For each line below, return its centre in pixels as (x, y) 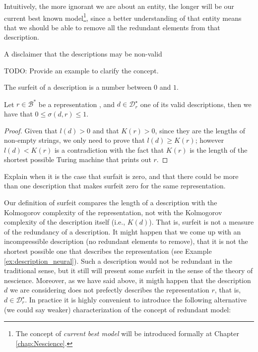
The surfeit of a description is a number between (78, 87)
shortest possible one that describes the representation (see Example (108, 251)
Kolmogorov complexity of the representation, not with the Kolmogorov (113, 212)
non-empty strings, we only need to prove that (74, 140)
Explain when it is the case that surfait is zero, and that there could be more (121, 176)
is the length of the (219, 149)
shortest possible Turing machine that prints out (78, 159)
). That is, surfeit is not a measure (201, 222)
